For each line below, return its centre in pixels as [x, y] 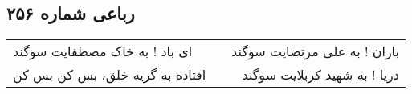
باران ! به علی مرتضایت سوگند [315, 51]
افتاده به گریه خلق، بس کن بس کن [110, 75]
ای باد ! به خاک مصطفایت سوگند [103, 51]
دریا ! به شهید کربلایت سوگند [320, 75]
